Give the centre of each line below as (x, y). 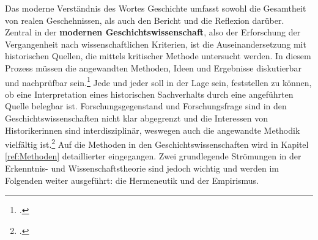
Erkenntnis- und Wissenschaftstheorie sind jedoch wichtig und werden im (142, 168)
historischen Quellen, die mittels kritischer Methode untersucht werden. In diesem (158, 56)
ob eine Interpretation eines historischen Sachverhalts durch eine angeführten (149, 94)
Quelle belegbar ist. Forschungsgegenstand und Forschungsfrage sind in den (146, 106)
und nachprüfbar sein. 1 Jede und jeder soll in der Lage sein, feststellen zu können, (158, 81)
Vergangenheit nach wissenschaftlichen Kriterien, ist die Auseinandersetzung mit (156, 44)
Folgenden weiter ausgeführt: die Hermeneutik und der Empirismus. (132, 180)
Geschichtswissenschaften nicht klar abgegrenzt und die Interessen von (137, 118)
